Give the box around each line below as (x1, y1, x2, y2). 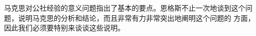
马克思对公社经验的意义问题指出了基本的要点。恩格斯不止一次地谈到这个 (4, 3, 245, 13)
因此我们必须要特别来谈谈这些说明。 (4, 22, 125, 33)
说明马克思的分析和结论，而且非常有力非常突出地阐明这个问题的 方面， (18, 12, 255, 23)
